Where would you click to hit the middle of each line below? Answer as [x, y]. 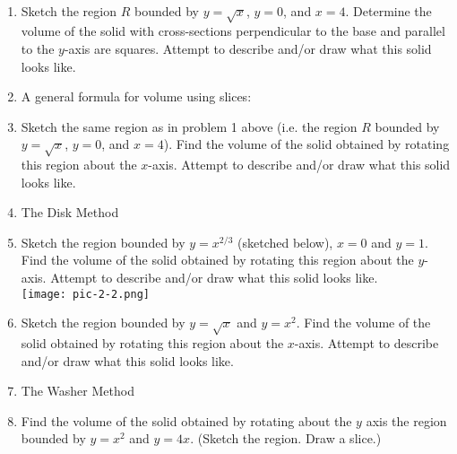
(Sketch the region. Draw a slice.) [289, 438]
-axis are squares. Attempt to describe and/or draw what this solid [248, 48]
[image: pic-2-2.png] [85, 294]
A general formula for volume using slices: [136, 96]
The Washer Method [78, 391]
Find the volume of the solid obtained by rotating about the [186, 420]
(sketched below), [285, 242]
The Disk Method [70, 212]
